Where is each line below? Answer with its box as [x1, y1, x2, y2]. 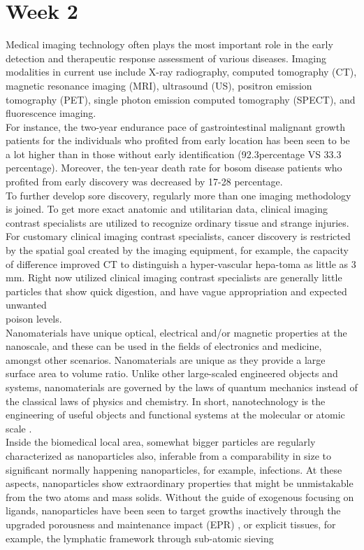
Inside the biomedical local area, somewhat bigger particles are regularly [6, 435, 316, 449]
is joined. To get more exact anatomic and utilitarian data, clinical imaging [6, 202, 328, 216]
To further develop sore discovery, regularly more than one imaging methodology [6, 188, 351, 202]
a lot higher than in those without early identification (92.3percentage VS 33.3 [6, 146, 342, 161]
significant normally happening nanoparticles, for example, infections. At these [6, 462, 342, 477]
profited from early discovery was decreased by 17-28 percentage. [6, 174, 283, 189]
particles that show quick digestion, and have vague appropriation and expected [6, 283, 347, 298]
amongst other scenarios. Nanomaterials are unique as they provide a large [6, 352, 326, 367]
